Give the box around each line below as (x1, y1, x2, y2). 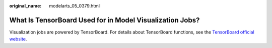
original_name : (9, 3, 42, 8)
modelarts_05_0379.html (49, 3, 100, 8)
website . (9, 36, 27, 42)
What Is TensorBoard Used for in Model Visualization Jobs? (9, 15, 200, 24)
